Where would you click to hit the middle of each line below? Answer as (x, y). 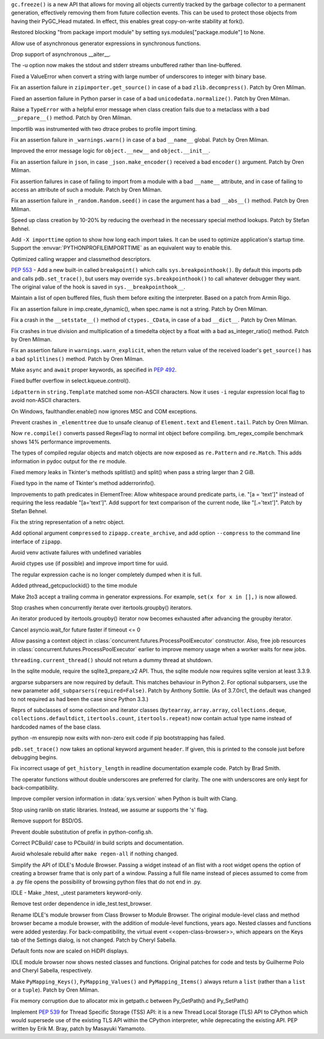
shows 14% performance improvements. (61, 442)
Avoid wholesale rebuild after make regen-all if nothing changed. (94, 854)
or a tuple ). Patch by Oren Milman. (55, 990)
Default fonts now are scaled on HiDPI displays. (70, 951)
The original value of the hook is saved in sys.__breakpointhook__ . (98, 287)
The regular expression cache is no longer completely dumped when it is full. (106, 574)
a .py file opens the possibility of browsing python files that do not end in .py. (106, 882)
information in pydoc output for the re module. (69, 461)
